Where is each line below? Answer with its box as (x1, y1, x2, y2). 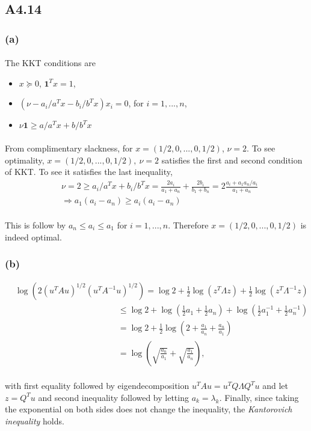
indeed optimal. (5, 230, 62, 243)
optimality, (5, 153, 45, 166)
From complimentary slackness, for (5, 142, 133, 154)
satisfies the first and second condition (161, 153, 303, 166)
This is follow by (5, 218, 66, 231)
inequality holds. (5, 414, 64, 427)
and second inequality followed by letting (38, 391, 189, 403)
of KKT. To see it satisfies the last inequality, (5, 165, 173, 178)
